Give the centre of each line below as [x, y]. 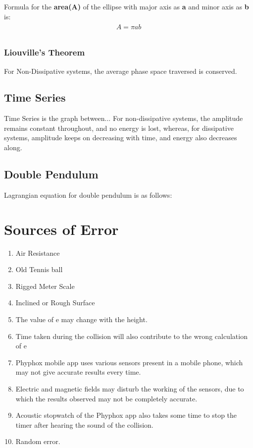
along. [13, 147]
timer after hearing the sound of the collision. [84, 424]
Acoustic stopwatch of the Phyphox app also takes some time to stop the [126, 415]
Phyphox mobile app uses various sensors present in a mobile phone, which [129, 362]
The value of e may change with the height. [81, 319]
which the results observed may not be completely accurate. [106, 398]
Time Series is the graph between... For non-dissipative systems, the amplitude [124, 118]
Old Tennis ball [39, 269]
